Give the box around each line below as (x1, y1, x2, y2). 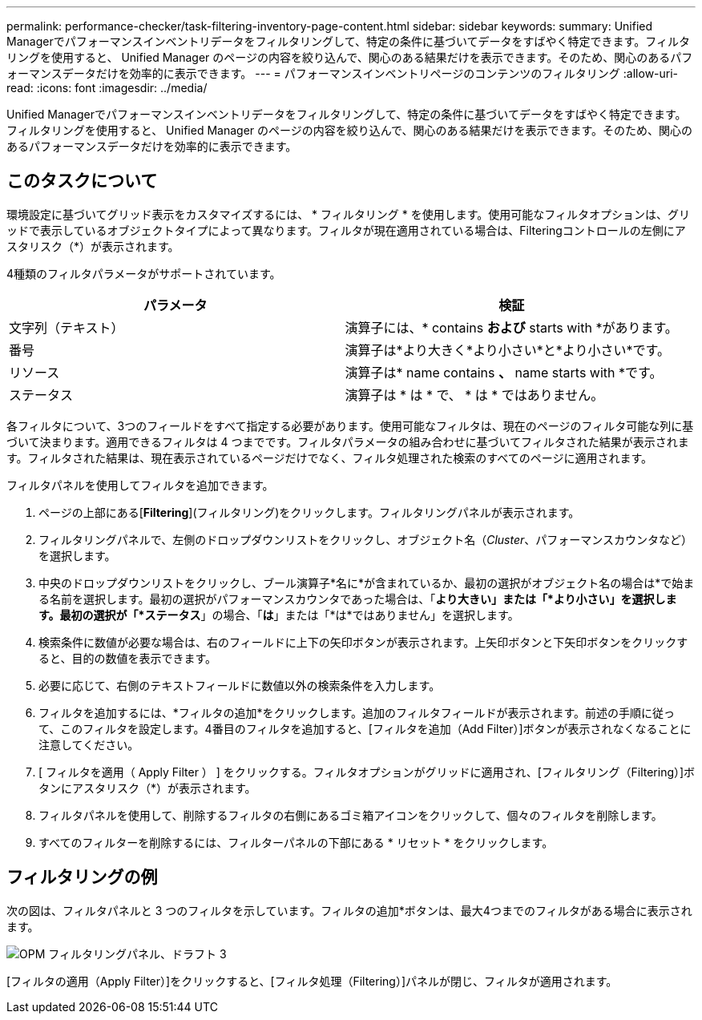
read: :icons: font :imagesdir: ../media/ (6, 81, 208, 95)
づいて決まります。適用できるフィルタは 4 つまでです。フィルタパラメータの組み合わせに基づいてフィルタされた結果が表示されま (6, 434, 689, 449)
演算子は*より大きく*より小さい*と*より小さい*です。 (345, 341, 670, 358)
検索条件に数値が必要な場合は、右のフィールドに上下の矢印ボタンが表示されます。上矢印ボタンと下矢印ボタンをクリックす (38, 635, 688, 649)
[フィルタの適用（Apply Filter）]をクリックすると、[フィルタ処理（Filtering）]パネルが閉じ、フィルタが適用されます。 (6, 974, 618, 988)
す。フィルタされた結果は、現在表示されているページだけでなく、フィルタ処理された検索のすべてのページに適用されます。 (6, 450, 653, 465)
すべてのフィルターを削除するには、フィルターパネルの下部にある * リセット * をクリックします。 (38, 835, 554, 849)
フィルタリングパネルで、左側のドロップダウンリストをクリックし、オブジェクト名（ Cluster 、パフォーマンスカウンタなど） (38, 532, 692, 546)
